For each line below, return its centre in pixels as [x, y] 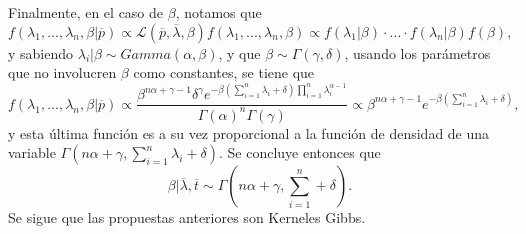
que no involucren [62, 72]
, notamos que [218, 12]
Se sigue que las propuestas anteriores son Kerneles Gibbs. [187, 217]
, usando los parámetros [417, 52]
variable [32, 152]
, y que [239, 52]
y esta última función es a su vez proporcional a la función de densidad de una [249, 132]
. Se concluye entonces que [300, 152]
